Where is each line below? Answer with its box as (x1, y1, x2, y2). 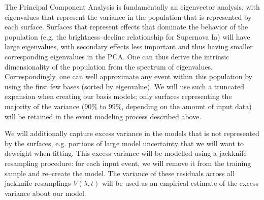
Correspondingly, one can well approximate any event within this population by (5, 71, 252, 82)
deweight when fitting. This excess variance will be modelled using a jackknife (5, 148, 247, 158)
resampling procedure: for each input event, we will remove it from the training (5, 157, 251, 168)
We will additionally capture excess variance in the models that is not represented (5, 128, 259, 139)
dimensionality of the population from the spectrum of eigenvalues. (5, 61, 213, 72)
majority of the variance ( (5, 101, 85, 111)
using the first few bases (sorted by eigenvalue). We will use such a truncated (5, 81, 244, 91)
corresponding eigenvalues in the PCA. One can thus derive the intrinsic (5, 51, 229, 61)
